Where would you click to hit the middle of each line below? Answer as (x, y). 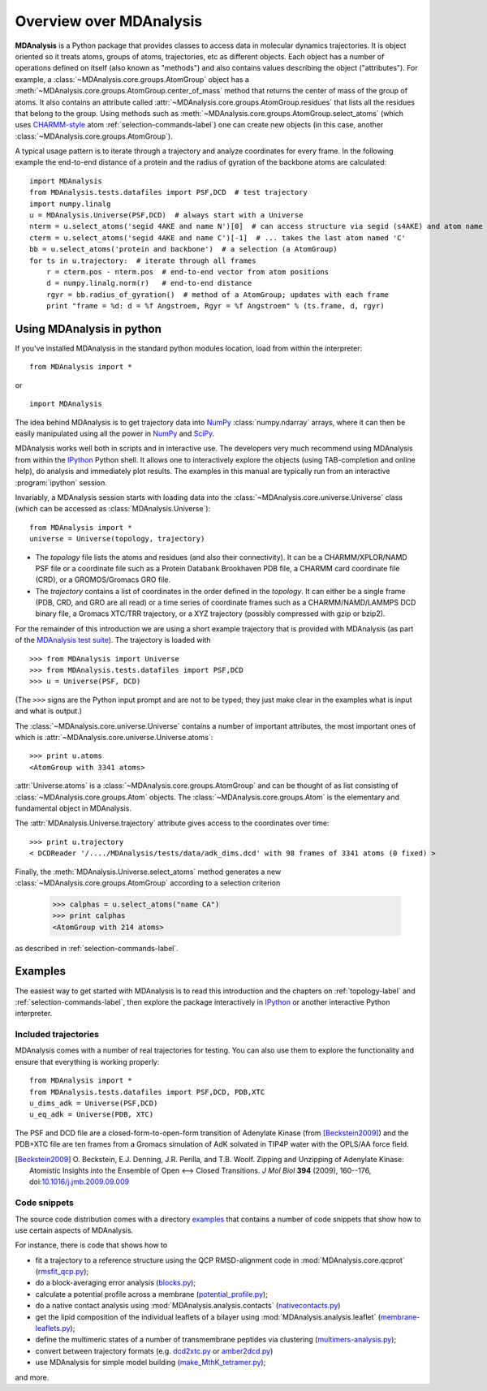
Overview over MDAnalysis (109, 21)
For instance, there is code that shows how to (91, 1245)
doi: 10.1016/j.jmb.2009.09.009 (80, 1182)
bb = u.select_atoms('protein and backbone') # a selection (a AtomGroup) (183, 249)
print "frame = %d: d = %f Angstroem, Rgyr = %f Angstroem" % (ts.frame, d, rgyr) (215, 306)
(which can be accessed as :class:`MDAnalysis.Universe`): (113, 509)
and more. (32, 1377)
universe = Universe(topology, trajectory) (117, 539)
